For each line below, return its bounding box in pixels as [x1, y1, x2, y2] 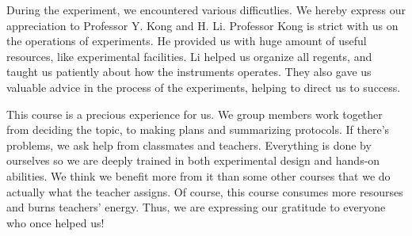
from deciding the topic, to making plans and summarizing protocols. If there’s [6, 121, 390, 138]
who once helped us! [6, 214, 105, 230]
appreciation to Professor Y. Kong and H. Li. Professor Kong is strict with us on [6, 17, 399, 33]
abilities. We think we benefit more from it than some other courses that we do [6, 167, 391, 184]
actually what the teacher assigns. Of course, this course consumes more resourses [6, 183, 403, 200]
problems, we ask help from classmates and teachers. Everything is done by [6, 136, 372, 153]
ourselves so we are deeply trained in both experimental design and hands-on [6, 152, 380, 169]
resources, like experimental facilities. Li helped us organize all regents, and [6, 48, 372, 64]
